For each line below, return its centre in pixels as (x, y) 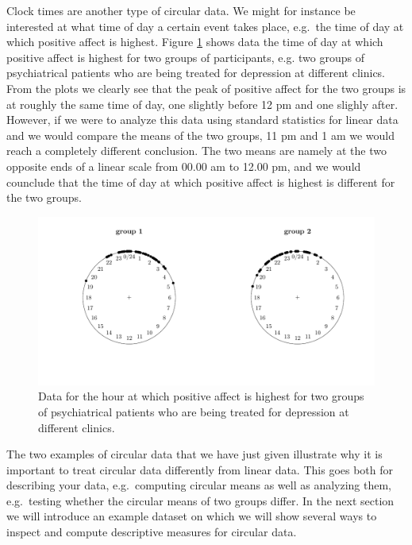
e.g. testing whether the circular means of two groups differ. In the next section (200, 500)
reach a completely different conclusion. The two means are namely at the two (196, 151)
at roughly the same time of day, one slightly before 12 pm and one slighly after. (202, 104)
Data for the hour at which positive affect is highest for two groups (201, 396)
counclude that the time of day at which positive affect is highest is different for (201, 182)
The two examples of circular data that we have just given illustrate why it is (194, 454)
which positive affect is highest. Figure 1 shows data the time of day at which (195, 42)
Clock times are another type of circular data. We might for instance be (181, 10)
